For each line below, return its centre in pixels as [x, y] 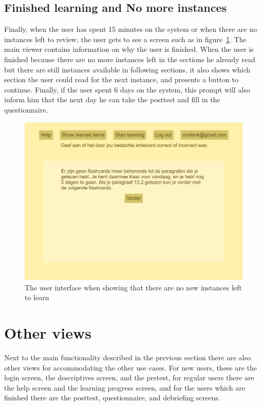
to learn [37, 297]
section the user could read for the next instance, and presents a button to [121, 79]
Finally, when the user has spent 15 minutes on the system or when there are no [130, 29]
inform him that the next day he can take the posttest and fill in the [112, 99]
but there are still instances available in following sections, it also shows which [127, 69]
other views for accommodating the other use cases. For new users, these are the [131, 367]
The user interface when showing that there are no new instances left [133, 287]
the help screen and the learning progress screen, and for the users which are [125, 387]
